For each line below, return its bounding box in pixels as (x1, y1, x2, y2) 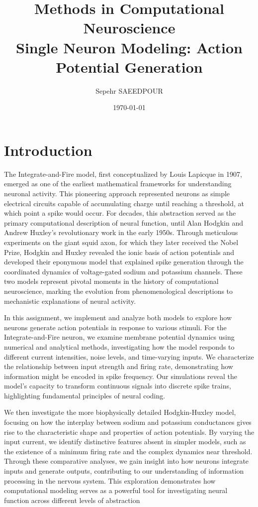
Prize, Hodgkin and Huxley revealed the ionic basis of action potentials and (4, 247, 234, 257)
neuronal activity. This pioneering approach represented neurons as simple (4, 188, 230, 198)
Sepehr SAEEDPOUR (95, 85, 163, 96)
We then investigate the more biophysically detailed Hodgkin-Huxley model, (4, 407, 236, 417)
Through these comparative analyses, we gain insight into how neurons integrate (4, 456, 249, 466)
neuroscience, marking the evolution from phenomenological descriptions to (4, 285, 233, 296)
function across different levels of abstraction (4, 495, 140, 505)
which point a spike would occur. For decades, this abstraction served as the (4, 208, 236, 218)
